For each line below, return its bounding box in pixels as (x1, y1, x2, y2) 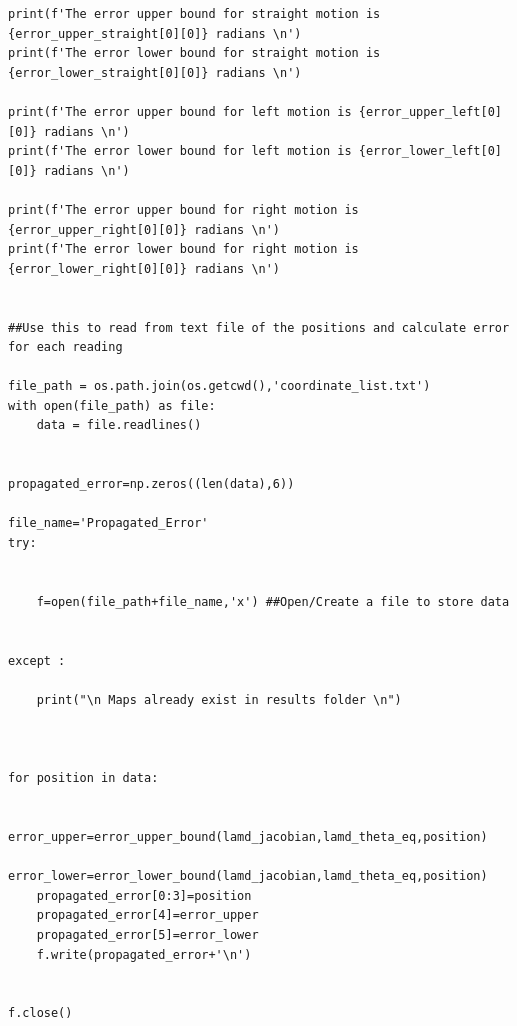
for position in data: (8, 771, 159, 786)
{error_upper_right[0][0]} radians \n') (8, 222, 281, 237)
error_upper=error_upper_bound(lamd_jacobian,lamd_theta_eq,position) (8, 829, 488, 844)
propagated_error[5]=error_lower (36, 927, 259, 942)
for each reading (8, 340, 123, 355)
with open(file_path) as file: (8, 398, 216, 413)
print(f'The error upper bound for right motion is (8, 202, 359, 217)
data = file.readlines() (36, 418, 202, 433)
